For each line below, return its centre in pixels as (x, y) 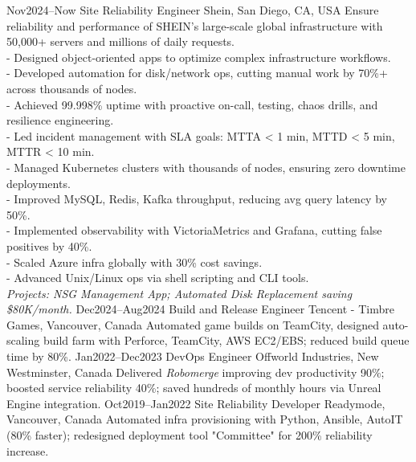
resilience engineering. (60, 120)
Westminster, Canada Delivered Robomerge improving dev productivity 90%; (196, 372)
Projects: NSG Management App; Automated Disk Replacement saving (179, 293)
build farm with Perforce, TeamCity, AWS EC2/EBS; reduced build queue (226, 340)
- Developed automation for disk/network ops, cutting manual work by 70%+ (197, 73)
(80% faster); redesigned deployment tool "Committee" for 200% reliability (190, 435)
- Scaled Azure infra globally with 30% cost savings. (135, 262)
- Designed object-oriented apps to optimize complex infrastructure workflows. (199, 57)
